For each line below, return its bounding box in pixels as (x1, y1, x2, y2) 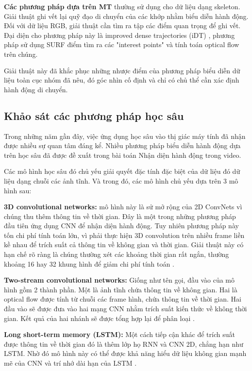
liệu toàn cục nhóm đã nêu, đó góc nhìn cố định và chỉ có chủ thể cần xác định (4, 75, 239, 85)
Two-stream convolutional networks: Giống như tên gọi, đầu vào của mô (4, 275, 235, 285)
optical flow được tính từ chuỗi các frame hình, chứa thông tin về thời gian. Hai (4, 294, 241, 304)
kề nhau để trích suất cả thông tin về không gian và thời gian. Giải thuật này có (4, 239, 244, 250)
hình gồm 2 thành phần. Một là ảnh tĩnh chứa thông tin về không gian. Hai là (4, 284, 237, 294)
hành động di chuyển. (4, 84, 68, 94)
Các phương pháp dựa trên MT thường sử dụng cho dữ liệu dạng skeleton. (4, 1, 240, 11)
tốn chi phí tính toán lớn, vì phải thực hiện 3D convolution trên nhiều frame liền (4, 230, 245, 240)
